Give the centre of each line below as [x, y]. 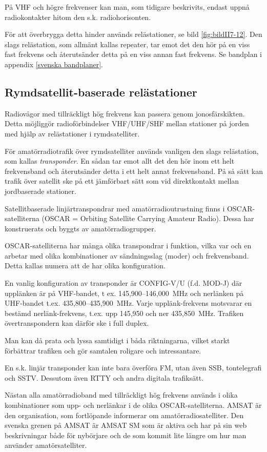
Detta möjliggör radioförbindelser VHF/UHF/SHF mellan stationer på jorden [127, 123]
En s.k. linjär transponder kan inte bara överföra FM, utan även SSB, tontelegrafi [133, 368]
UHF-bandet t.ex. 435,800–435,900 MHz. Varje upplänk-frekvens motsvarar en [128, 303]
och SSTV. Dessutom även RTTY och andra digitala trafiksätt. [104, 377]
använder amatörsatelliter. [46, 445]
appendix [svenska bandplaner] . [54, 64]
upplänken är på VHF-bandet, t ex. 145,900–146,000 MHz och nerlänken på [124, 293]
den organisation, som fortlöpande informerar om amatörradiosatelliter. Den [124, 415]
